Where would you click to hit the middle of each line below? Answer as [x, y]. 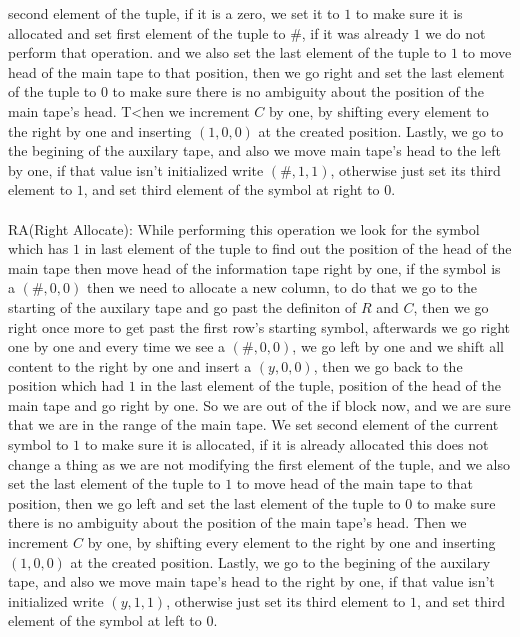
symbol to [38, 444]
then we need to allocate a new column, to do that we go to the [281, 287]
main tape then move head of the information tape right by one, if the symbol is [254, 267]
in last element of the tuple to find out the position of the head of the [298, 248]
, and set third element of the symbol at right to [231, 189]
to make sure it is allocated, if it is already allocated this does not [286, 444]
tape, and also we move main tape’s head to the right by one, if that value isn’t [251, 581]
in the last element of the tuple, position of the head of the [320, 385]
